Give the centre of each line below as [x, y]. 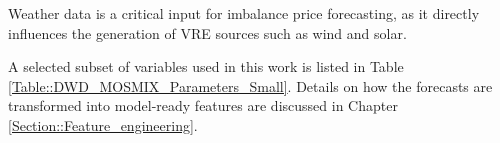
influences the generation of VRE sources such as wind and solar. [207, 32]
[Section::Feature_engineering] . [103, 124]
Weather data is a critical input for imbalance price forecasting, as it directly [244, 13]
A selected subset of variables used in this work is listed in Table [206, 66]
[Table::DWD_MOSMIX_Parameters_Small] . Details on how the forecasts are [250, 85]
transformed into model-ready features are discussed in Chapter [203, 105]
